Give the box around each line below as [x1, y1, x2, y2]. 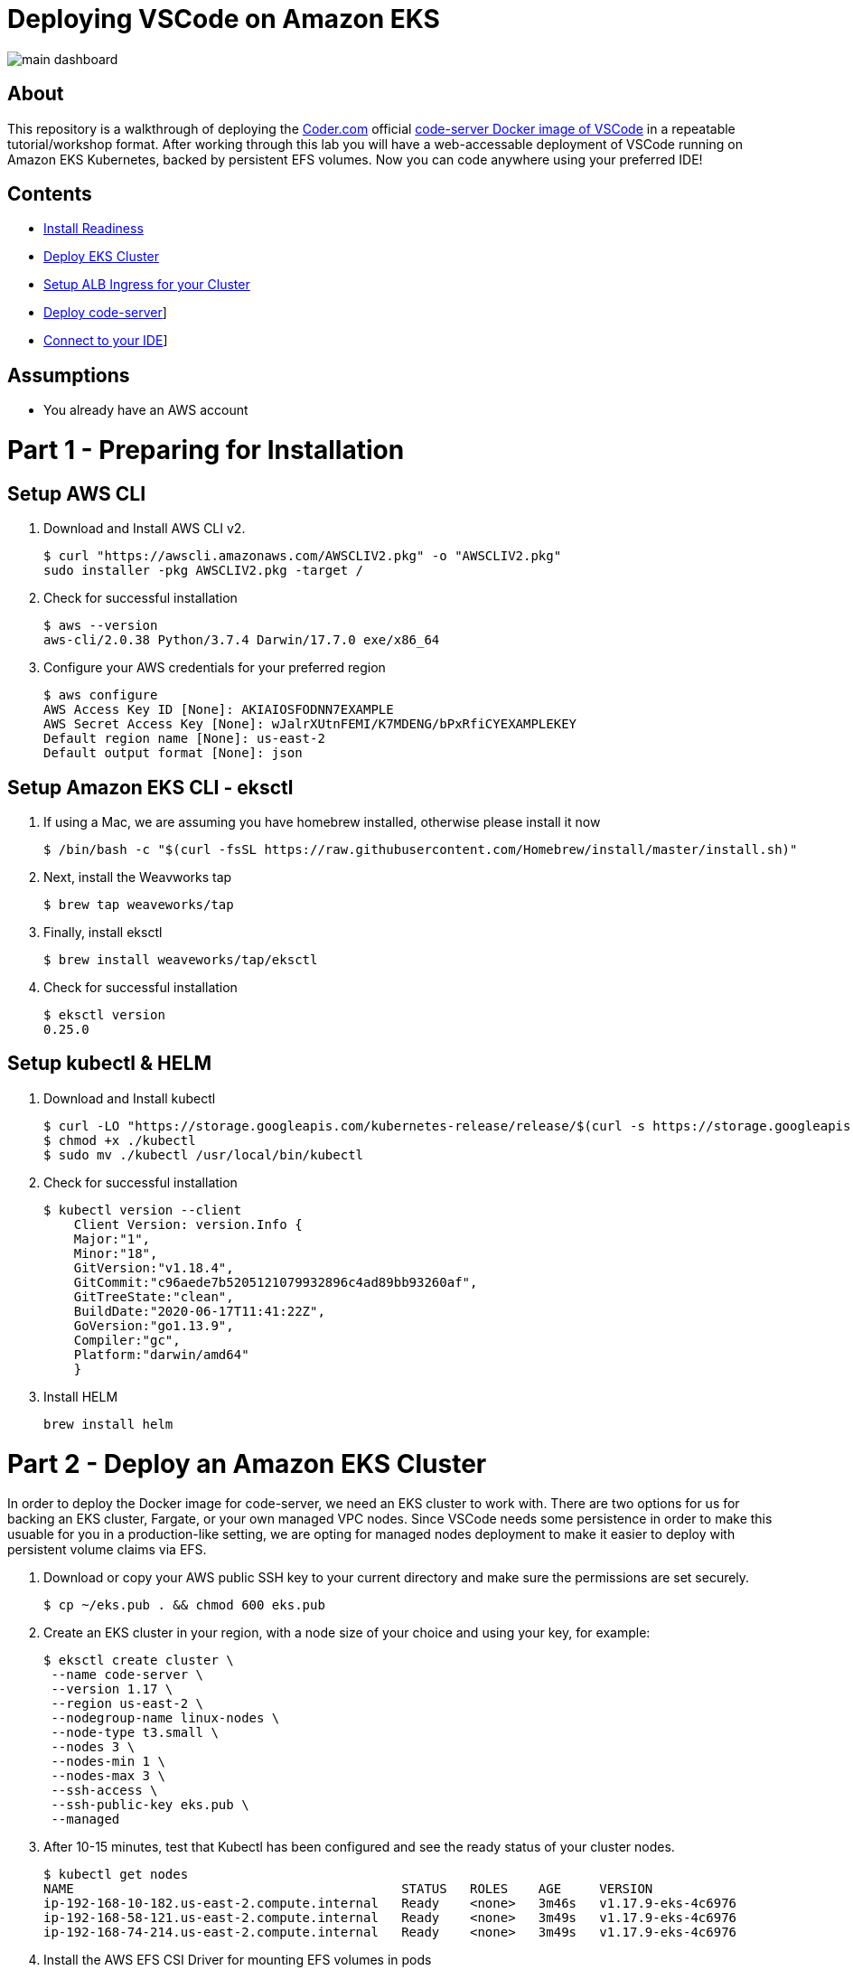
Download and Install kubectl [43, 1090, 216, 1106]
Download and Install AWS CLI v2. [43, 521, 246, 537]
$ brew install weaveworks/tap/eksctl [43, 952, 318, 968]
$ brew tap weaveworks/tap [43, 897, 234, 913]
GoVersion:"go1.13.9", [73, 1318, 234, 1333]
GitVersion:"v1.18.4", [73, 1260, 234, 1275]
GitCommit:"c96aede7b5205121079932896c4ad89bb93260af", [73, 1274, 478, 1290]
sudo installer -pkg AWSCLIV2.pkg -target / [43, 563, 364, 578]
